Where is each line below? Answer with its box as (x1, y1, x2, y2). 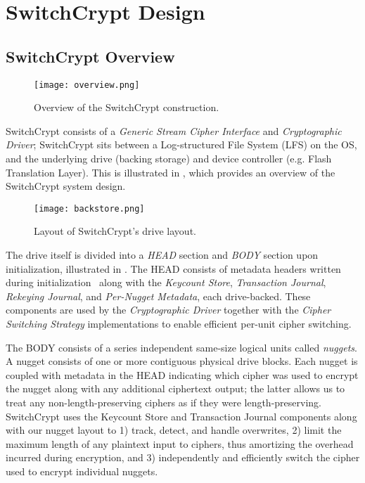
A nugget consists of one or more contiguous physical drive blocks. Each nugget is (6, 354, 358, 368)
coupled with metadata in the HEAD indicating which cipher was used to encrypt (6, 367, 359, 382)
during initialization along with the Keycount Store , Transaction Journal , (6, 275, 326, 290)
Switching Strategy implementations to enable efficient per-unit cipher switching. (6, 316, 352, 331)
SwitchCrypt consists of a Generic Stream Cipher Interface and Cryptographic (6, 123, 342, 138)
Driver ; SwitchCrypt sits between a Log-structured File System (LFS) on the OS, (6, 137, 357, 152)
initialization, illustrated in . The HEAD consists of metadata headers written (6, 261, 341, 276)
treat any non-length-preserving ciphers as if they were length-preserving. (6, 394, 321, 409)
